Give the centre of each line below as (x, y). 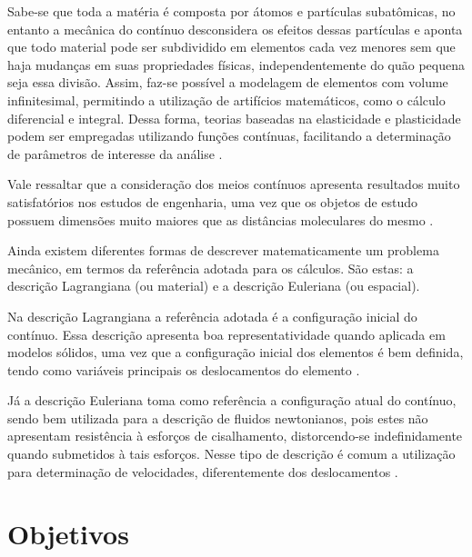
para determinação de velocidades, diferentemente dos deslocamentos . (203, 471)
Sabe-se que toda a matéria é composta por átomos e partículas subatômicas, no (231, 11)
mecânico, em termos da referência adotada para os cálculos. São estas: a (211, 268)
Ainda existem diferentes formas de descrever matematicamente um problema (223, 250)
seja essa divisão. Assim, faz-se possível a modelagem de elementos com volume (228, 82)
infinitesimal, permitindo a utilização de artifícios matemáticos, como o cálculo (226, 99)
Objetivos (68, 534)
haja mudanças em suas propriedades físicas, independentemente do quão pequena (236, 64)
